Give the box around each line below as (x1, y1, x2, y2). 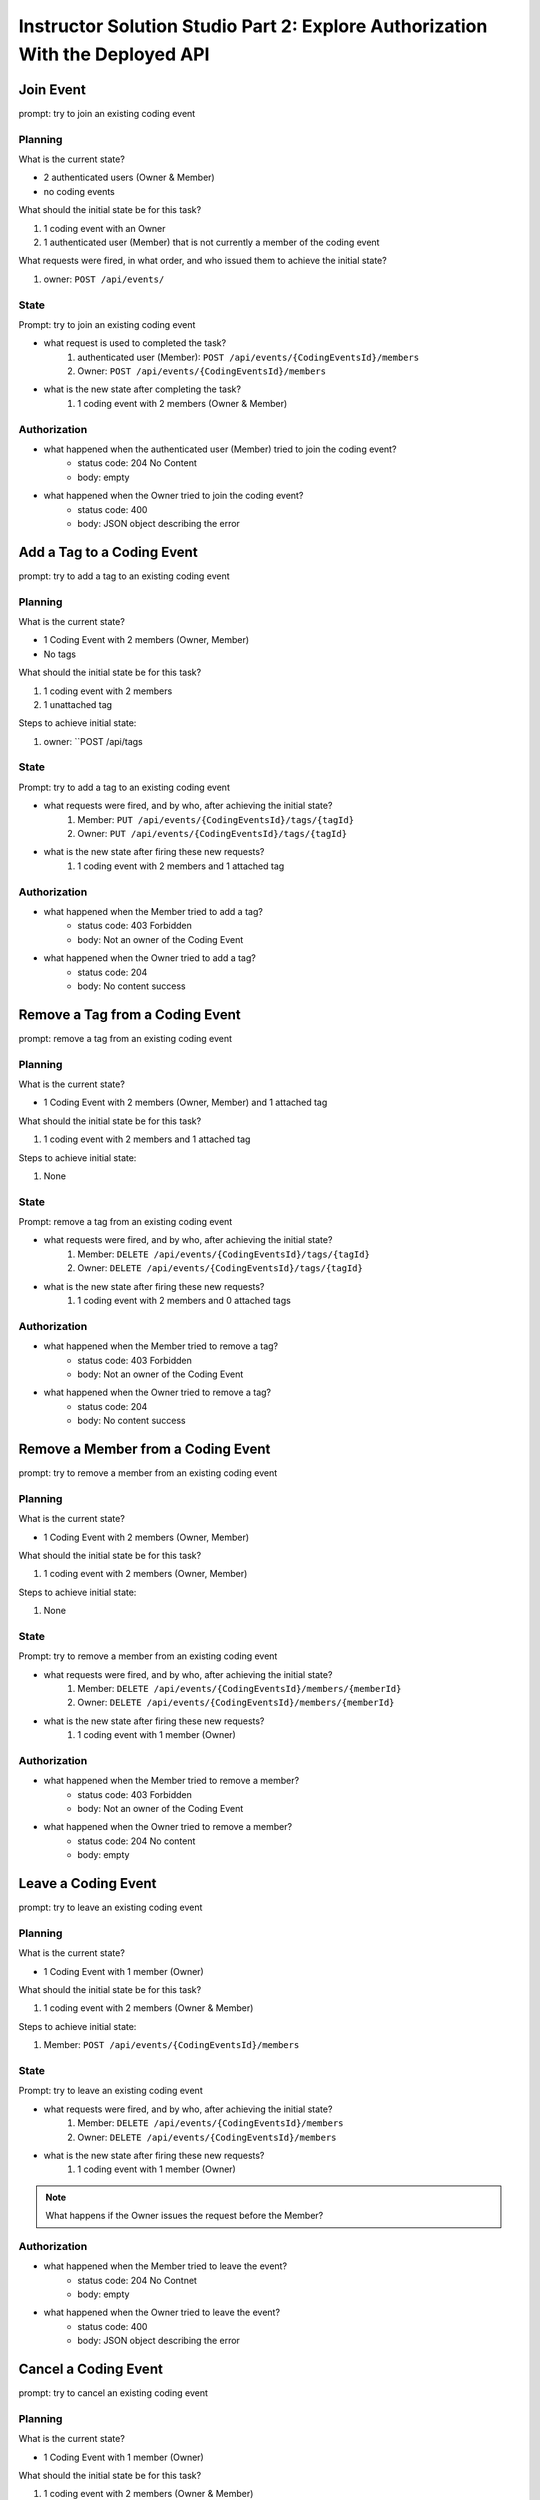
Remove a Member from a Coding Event (18, 1440, 271, 1457)
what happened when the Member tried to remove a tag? (43, 1340, 279, 1352)
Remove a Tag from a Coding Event (18, 1006, 241, 1023)
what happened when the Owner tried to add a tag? (43, 952, 257, 964)
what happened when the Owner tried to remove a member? (43, 1821, 293, 1833)
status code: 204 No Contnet (77, 2274, 197, 2286)
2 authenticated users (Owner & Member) (43, 171, 215, 184)
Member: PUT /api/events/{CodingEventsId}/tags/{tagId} (77, 813, 355, 825)
